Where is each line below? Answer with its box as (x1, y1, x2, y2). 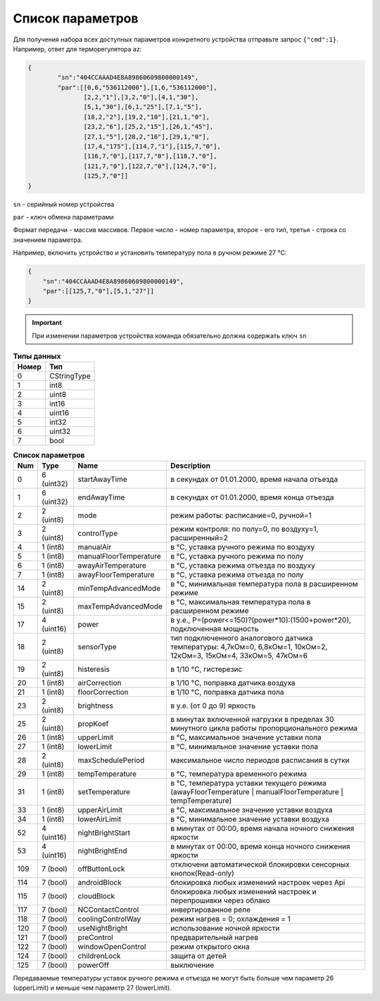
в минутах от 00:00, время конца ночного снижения (170, 841, 351, 851)
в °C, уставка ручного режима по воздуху (170, 542, 315, 551)
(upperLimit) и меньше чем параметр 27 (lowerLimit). (13, 983, 172, 992)
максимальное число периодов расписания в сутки (170, 755, 350, 765)
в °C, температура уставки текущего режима (170, 778, 327, 788)
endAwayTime (77, 492, 125, 502)
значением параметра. (13, 236, 83, 244)
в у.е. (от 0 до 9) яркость (170, 701, 256, 710)
